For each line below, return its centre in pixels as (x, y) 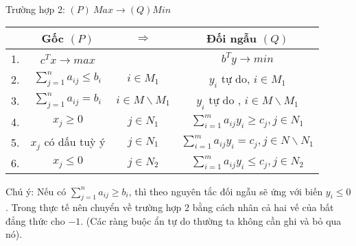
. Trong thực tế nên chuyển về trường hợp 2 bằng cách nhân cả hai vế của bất (170, 207)
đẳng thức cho (35, 220)
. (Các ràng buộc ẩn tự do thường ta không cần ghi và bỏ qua (211, 220)
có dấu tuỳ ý (75, 141)
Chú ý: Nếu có (36, 191)
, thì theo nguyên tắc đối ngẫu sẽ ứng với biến (226, 191)
